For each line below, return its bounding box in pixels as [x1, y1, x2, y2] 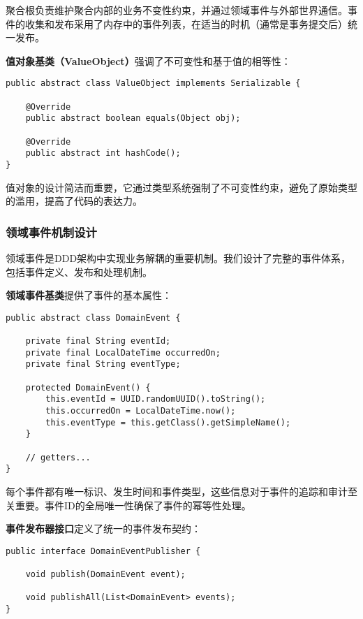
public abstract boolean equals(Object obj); [25, 113, 241, 124]
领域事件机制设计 [6, 223, 97, 240]
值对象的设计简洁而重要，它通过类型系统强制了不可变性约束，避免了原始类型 [6, 180, 357, 194]
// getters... [25, 452, 91, 463]
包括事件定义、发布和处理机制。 [6, 264, 152, 279]
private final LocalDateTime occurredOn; [25, 347, 221, 358]
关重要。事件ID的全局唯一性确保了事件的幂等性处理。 [6, 497, 251, 512]
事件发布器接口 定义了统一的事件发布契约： [6, 521, 201, 536]
